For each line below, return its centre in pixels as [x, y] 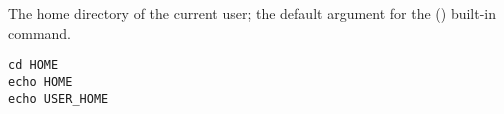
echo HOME [40, 81]
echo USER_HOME [58, 98]
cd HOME [33, 65]
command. [39, 32]
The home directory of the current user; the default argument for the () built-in [252, 13]
